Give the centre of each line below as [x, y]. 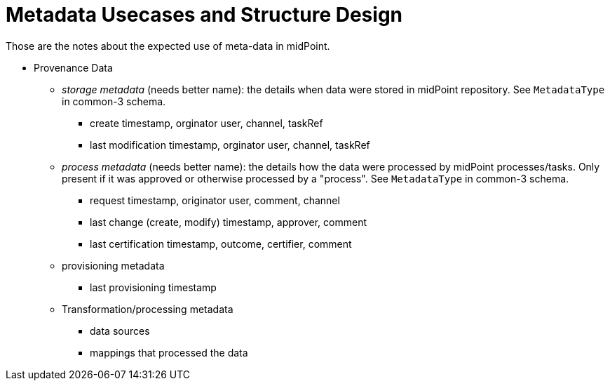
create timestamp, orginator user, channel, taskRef [206, 123]
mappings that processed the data [169, 352]
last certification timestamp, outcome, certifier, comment [221, 244]
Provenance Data [73, 67]
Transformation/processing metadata [148, 309]
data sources [120, 331]
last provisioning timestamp [153, 287]
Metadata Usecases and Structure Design [204, 15]
